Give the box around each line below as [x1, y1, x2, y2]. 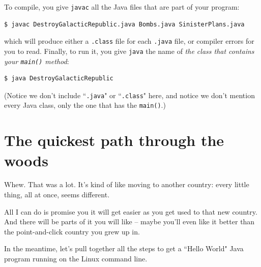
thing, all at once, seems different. [4, 189, 110, 200]
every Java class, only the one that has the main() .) [4, 100, 166, 110]
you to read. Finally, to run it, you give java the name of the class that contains [4, 45, 254, 56]
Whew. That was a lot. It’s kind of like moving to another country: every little [4, 179, 249, 190]
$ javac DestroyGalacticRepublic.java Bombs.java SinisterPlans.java [4, 20, 245, 28]
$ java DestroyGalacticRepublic [4, 75, 113, 82]
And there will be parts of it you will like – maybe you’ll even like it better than [4, 216, 255, 227]
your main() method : [4, 55, 69, 66]
